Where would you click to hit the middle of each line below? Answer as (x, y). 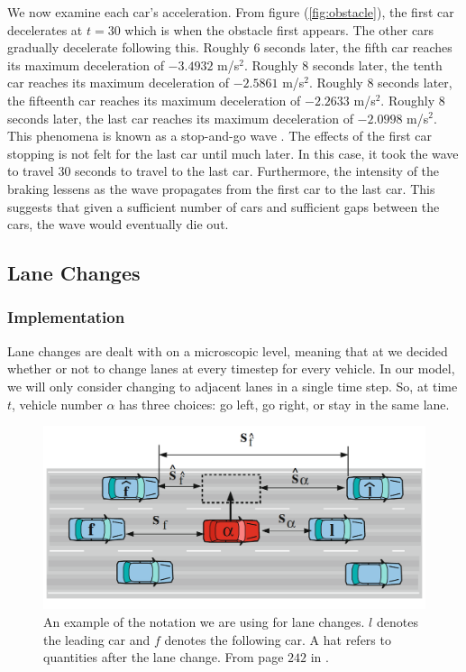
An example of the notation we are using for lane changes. (204, 621)
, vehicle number (57, 404)
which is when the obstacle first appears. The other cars (279, 29)
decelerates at (45, 29)
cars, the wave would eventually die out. (118, 224)
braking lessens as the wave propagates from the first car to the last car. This (221, 188)
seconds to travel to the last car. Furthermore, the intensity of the (257, 171)
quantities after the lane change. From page (164, 657)
